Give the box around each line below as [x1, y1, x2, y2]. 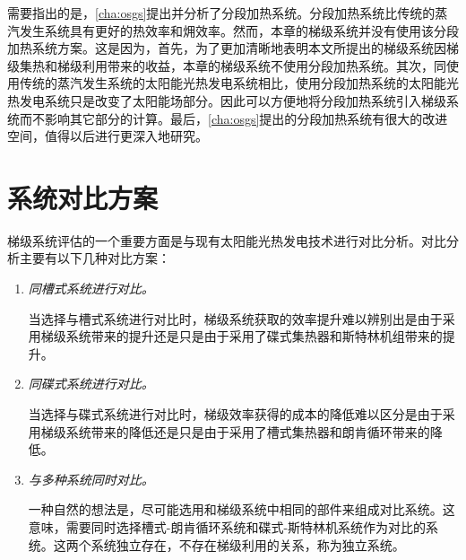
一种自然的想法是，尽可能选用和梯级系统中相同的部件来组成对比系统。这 [28, 500, 455, 519]
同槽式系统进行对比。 [28, 279, 154, 298]
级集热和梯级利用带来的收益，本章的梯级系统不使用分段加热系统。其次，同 [7, 56, 446, 74]
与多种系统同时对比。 [28, 469, 154, 488]
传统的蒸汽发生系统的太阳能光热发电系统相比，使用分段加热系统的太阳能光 [19, 74, 459, 92]
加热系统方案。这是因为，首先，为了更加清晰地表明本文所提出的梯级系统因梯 [7, 39, 459, 57]
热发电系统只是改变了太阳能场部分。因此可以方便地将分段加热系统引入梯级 [7, 91, 446, 109]
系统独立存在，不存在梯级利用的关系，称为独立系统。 [91, 535, 405, 554]
